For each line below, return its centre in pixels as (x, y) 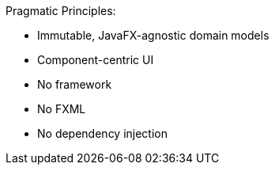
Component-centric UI (96, 60)
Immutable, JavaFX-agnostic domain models (153, 35)
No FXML (62, 109)
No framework (75, 84)
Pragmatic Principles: (61, 11)
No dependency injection (103, 133)
